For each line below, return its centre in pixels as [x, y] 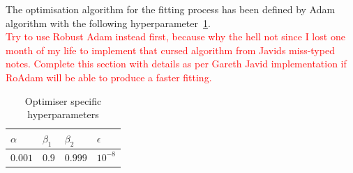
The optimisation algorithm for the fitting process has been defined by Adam [171, 9]
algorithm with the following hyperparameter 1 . [108, 23]
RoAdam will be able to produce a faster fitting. [109, 77]
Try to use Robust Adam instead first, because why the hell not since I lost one [175, 36]
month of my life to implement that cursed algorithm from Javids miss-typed [170, 50]
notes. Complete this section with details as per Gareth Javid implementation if [176, 64]
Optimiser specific [63, 100]
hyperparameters [63, 114]
